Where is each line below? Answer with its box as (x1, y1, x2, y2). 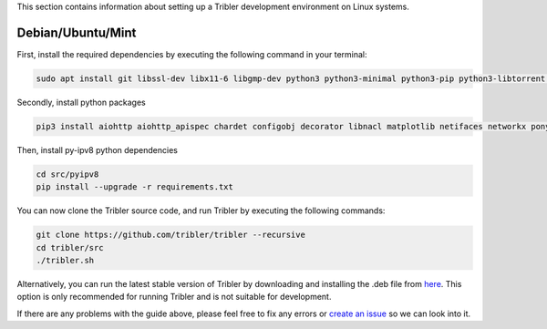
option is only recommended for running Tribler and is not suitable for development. (16, 292, 332, 303)
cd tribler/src (36, 242, 104, 252)
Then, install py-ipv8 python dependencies (16, 144, 178, 155)
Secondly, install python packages (16, 97, 146, 108)
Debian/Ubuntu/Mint (16, 25, 137, 40)
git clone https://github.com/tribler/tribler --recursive (36, 230, 305, 241)
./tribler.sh (36, 255, 95, 265)
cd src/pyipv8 (36, 169, 99, 180)
